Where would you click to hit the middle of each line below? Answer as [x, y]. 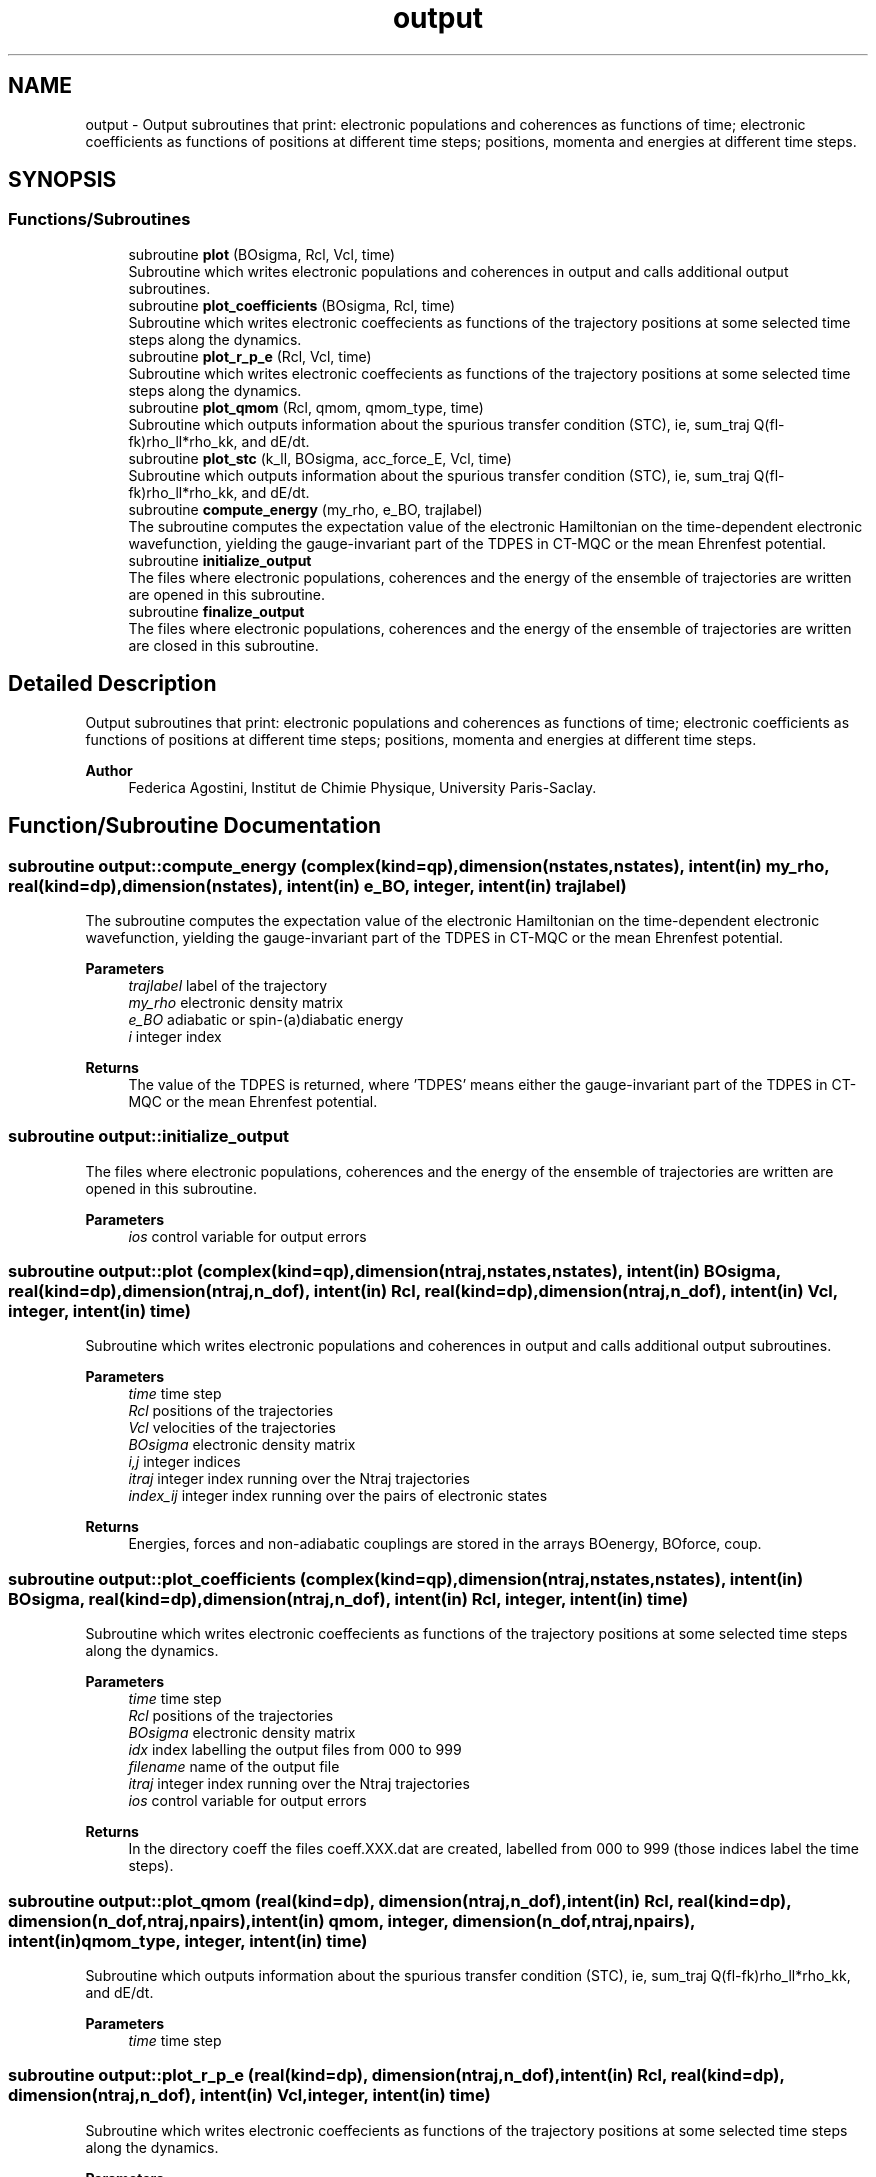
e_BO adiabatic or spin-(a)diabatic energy [266, 1019]
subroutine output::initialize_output [149, 1136]
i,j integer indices [184, 1462]
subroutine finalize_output [216, 611]
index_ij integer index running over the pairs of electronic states [338, 1496]
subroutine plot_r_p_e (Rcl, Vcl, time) [250, 356]
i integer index [175, 1036]
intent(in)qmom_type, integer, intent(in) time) [188, 1940]
